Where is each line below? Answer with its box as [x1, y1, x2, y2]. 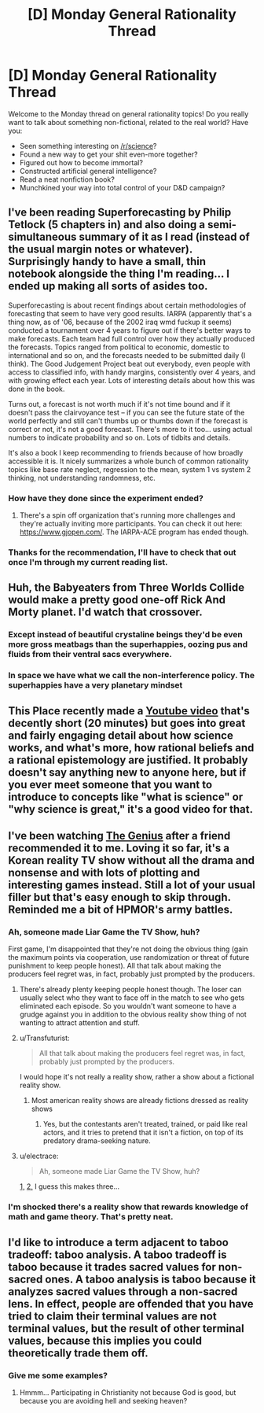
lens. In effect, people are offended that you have [8, 1297, 254, 1311]
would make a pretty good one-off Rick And [8, 593, 226, 607]
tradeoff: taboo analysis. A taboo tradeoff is [8, 1248, 227, 1261]
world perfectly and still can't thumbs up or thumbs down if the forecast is [8, 415, 248, 426]
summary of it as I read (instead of [78, 231, 250, 244]
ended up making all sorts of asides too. [8, 279, 208, 293]
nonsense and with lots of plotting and [8, 865, 200, 879]
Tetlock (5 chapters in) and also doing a [8, 218, 206, 231]
